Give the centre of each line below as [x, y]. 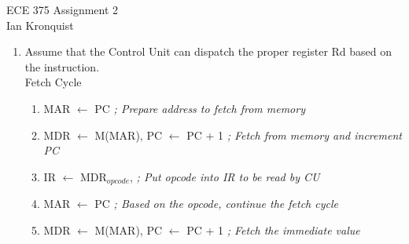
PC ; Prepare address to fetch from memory [200, 108]
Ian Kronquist [40, 25]
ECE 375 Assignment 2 [63, 9]
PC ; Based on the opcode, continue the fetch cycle [216, 204]
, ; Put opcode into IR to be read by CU [225, 176]
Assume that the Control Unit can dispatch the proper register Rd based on [208, 51]
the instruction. [62, 66]
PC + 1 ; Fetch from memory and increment [294, 135]
